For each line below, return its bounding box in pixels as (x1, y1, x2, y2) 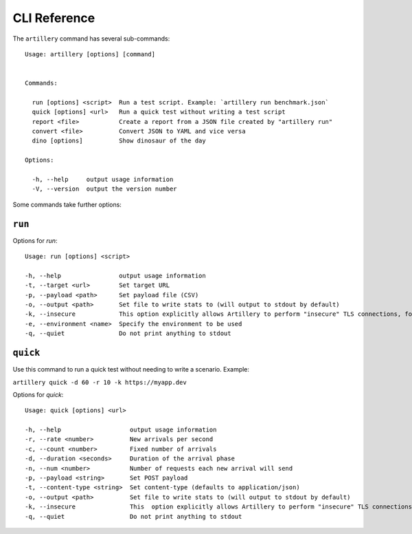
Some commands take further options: (12, 200, 122, 209)
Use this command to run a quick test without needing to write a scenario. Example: (12, 365, 250, 374)
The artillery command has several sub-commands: (12, 34, 170, 43)
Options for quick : (12, 390, 64, 398)
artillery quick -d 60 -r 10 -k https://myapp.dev (12, 378, 187, 386)
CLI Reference (12, 10, 95, 25)
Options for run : (12, 236, 58, 244)
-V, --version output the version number (32, 185, 178, 193)
